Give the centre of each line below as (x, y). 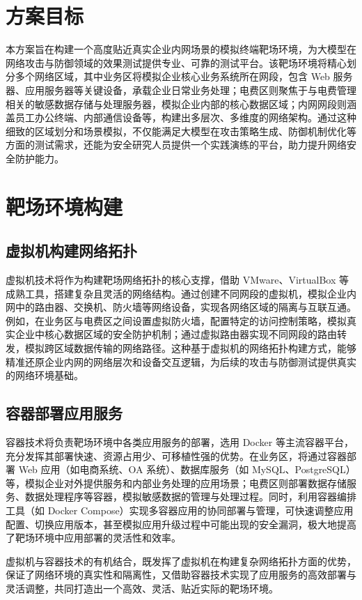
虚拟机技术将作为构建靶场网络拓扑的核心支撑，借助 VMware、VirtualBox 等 (177, 280)
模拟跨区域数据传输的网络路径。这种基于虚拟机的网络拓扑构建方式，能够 (190, 348)
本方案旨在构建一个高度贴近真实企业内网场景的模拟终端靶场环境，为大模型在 (181, 49)
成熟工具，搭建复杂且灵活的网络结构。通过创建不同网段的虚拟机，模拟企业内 (181, 293)
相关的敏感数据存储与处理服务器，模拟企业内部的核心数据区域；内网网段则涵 (181, 103)
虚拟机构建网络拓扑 (71, 251)
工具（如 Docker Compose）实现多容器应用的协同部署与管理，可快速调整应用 (180, 510)
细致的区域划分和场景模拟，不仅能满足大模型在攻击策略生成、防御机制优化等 (181, 131)
